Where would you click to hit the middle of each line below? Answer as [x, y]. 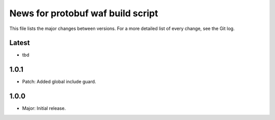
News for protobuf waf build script [84, 13]
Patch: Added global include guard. [59, 82]
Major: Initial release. [44, 108]
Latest [20, 43]
